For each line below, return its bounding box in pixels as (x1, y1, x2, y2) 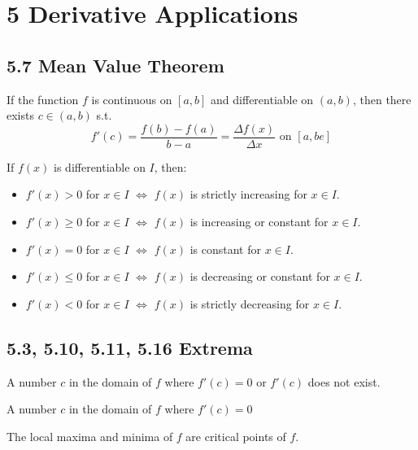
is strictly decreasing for (189, 295, 310, 312)
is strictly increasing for (189, 186, 307, 203)
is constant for (189, 240, 261, 257)
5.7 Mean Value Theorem (7, 52, 224, 77)
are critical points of (185, 427, 286, 444)
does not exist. (307, 373, 381, 390)
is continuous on (91, 90, 172, 107)
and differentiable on (211, 90, 314, 107)
